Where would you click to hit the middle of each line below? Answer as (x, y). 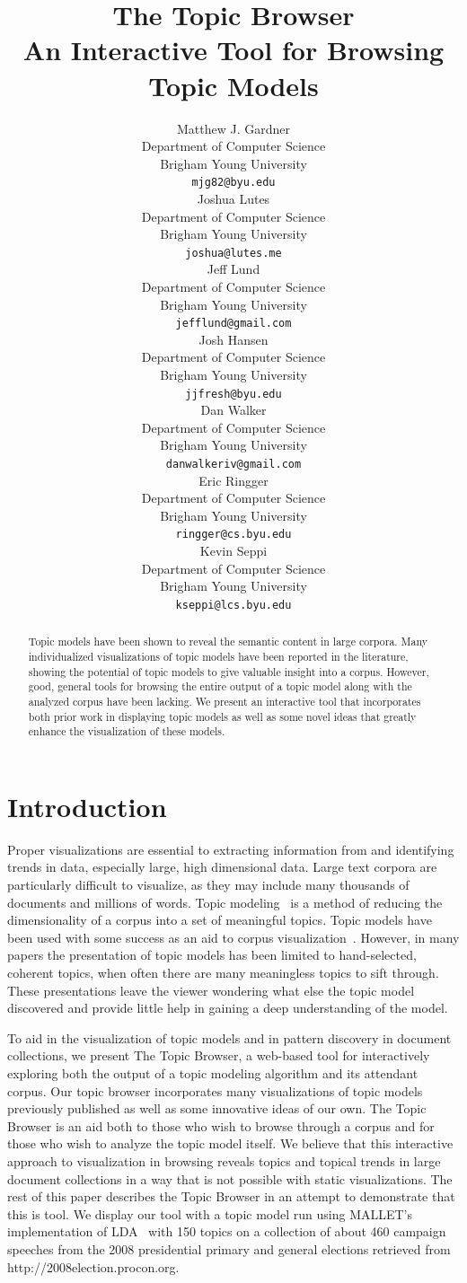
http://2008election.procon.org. (93, 1266)
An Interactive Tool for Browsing (233, 50)
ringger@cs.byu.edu (233, 535)
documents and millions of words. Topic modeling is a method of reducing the (225, 902)
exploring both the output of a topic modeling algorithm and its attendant (213, 1073)
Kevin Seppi (233, 551)
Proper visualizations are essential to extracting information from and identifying (231, 849)
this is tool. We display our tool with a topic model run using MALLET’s (210, 1213)
